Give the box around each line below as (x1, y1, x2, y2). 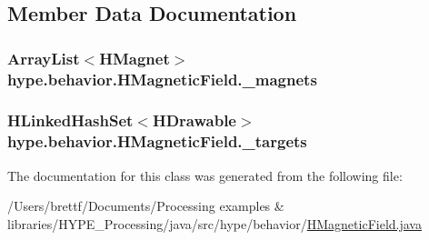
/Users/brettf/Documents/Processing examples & (7, 196, 284, 215)
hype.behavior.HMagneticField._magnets (7, 67, 317, 90)
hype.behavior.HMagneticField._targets (7, 130, 307, 153)
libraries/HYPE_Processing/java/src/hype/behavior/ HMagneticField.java (7, 214, 422, 233)
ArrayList (7, 46, 80, 69)
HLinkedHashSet (7, 109, 134, 132)
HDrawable (152, 109, 236, 132)
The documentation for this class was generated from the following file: (7, 165, 403, 185)
